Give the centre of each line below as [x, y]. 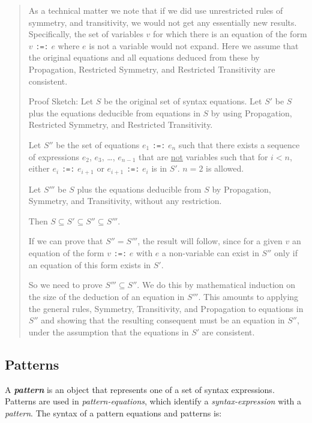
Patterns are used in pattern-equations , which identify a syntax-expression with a [153, 401]
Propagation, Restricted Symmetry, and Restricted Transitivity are [152, 69]
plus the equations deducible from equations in [114, 112]
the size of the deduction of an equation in [106, 296]
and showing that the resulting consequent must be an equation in [163, 320]
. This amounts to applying [248, 296]
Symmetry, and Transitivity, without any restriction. [125, 201]
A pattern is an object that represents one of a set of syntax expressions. [140, 389]
